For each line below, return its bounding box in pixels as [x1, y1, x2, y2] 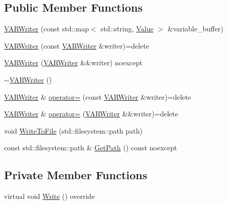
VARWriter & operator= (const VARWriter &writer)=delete [4, 91, 191, 102]
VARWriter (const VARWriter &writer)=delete [4, 40, 149, 51]
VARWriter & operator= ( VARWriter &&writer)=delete [4, 108, 178, 119]
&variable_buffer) [167, 23, 223, 34]
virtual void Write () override [4, 191, 95, 201]
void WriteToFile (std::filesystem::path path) [4, 125, 143, 136]
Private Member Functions [4, 167, 148, 183]
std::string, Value [101, 23, 154, 34]
